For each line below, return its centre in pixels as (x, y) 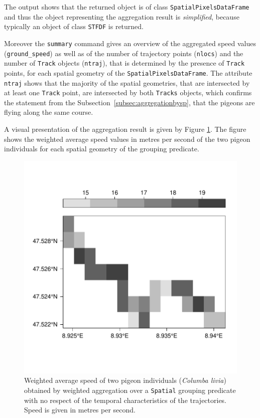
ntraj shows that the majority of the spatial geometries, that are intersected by (127, 82)
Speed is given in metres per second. (80, 410)
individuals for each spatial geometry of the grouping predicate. (102, 149)
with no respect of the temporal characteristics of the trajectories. (125, 400)
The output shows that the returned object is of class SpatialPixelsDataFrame (127, 7)
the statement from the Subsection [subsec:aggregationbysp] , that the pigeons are (129, 102)
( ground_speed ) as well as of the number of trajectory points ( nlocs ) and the (124, 53)
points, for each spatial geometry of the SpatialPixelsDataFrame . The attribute (128, 72)
